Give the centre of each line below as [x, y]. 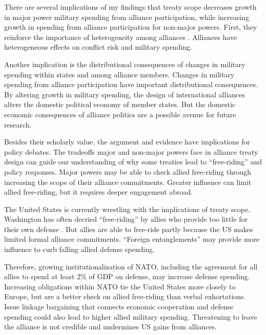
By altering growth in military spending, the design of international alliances [125, 94]
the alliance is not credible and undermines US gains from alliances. [110, 327]
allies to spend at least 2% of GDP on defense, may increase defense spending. [127, 276]
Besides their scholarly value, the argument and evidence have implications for [127, 142]
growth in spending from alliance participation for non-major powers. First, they [131, 27]
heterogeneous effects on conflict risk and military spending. [98, 47]
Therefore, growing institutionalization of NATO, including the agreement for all [131, 266]
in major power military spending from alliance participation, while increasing [127, 17]
